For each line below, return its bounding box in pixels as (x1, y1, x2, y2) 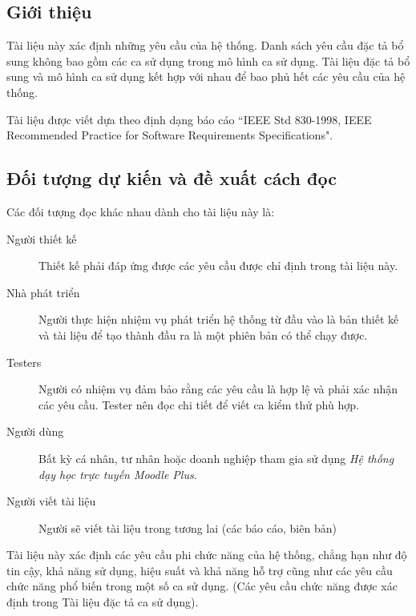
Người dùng (6, 423, 64, 440)
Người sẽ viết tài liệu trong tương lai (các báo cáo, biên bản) (38, 519, 337, 536)
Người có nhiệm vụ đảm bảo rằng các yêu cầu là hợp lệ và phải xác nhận (38, 380, 398, 397)
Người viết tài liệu (6, 493, 96, 509)
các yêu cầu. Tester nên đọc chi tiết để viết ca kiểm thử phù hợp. (38, 396, 359, 413)
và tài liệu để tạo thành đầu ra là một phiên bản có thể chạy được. (38, 326, 368, 343)
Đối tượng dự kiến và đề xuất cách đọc (6, 166, 337, 191)
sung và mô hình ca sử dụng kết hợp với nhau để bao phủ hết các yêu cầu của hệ (6, 68, 406, 85)
